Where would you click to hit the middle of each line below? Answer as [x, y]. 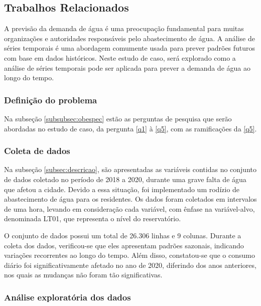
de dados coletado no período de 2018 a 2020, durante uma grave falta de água [125, 179]
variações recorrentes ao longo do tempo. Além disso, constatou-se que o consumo [129, 255]
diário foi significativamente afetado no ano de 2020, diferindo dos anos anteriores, [130, 265]
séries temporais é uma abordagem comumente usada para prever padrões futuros [130, 48]
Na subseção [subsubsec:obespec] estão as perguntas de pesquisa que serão [118, 118]
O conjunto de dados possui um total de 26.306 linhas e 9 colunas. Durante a [123, 235]
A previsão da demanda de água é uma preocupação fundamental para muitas [124, 28]
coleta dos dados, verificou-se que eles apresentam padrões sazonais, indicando [124, 245]
